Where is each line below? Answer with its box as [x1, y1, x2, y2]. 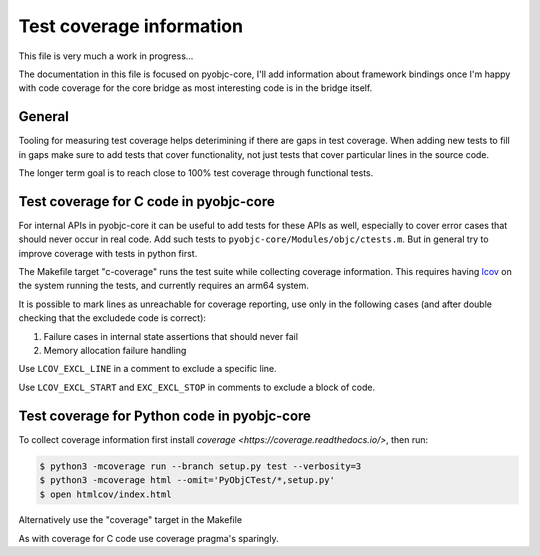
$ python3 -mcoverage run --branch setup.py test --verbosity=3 [39, 460, 362, 472]
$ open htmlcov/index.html [39, 488, 172, 500]
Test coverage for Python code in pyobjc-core [18, 407, 312, 424]
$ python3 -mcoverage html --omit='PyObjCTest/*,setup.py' [39, 475, 335, 486]
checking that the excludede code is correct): [18, 312, 207, 324]
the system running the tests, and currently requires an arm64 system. [18, 280, 310, 292]
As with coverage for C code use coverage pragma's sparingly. [18, 532, 279, 544]
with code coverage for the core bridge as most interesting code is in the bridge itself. [18, 82, 373, 94]
